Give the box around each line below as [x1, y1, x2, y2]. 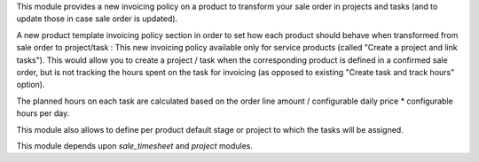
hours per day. [16, 108, 70, 119]
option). [16, 80, 45, 90]
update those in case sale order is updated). [16, 13, 178, 24]
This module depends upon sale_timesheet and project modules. [16, 140, 253, 150]
